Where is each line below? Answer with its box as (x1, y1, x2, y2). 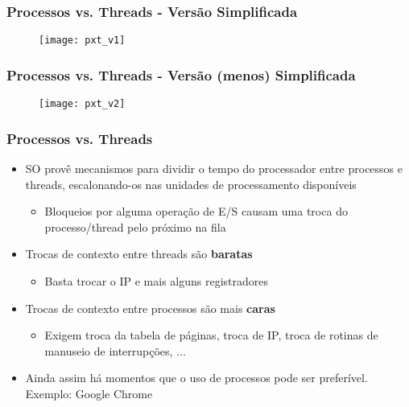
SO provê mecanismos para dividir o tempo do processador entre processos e (25, 159, 403, 176)
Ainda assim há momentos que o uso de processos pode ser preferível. (25, 369, 368, 386)
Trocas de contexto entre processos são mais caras (25, 299, 275, 316)
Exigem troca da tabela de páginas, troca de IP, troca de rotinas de (44, 327, 378, 343)
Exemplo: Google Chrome (25, 384, 153, 401)
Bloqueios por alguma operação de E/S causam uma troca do (44, 203, 348, 220)
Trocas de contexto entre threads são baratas (25, 245, 253, 262)
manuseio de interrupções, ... (44, 342, 186, 359)
